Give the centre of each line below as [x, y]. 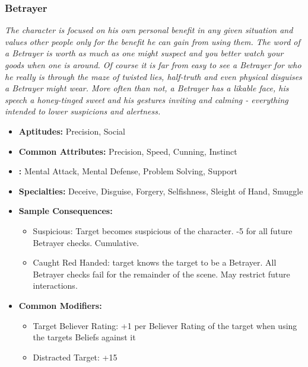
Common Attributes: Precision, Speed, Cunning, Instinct [128, 151]
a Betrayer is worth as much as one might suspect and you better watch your [144, 53]
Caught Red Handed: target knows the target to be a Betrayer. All [155, 262]
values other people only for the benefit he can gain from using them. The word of [153, 41]
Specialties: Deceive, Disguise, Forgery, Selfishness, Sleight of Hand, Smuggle [161, 191]
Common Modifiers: [60, 305]
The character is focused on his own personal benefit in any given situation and [149, 30]
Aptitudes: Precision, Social [72, 131]
